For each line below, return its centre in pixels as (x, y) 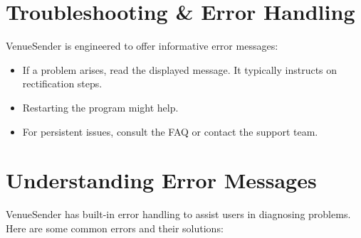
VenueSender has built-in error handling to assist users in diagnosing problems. (178, 214)
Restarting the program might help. (100, 107)
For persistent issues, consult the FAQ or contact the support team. (170, 131)
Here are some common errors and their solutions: (115, 228)
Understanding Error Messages (161, 180)
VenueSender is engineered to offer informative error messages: (142, 46)
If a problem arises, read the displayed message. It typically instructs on (180, 69)
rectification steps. (62, 83)
